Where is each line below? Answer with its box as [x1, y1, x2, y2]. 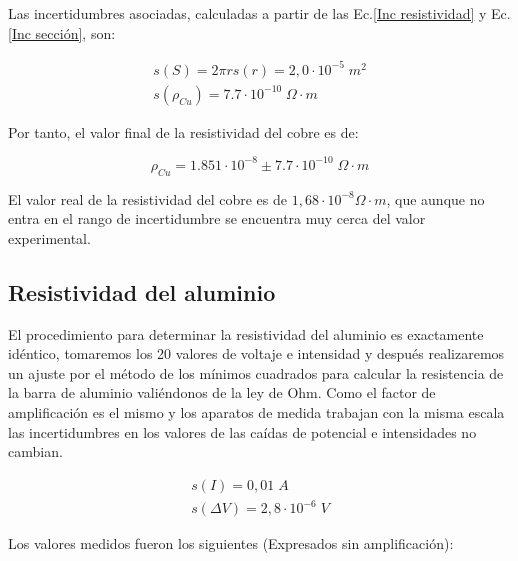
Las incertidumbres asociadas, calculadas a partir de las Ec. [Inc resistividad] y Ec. [8, 3, 511, 23]
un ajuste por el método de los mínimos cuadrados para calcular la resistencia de [8, 362, 504, 383]
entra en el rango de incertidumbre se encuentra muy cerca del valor [8, 208, 426, 229]
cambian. [8, 441, 63, 462]
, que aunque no [386, 188, 485, 209]
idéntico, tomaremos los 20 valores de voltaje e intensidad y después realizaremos [8, 343, 505, 364]
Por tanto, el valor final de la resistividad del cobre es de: [8, 121, 359, 142]
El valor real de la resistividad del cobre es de [8, 188, 288, 209]
